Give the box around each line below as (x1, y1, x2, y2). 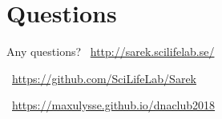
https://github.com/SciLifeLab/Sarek (12, 69, 196, 86)
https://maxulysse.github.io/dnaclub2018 (12, 97, 216, 113)
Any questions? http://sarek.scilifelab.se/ (6, 43, 215, 60)
